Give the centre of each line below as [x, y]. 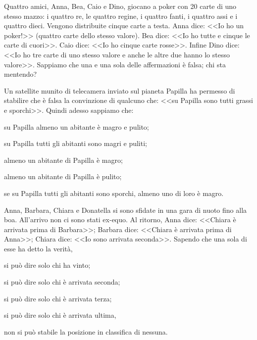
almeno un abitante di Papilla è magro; [63, 160]
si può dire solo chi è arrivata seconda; [62, 282]
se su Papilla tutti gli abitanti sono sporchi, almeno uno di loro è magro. [114, 193]
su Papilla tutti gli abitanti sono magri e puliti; [76, 143]
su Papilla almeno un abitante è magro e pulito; [77, 126]
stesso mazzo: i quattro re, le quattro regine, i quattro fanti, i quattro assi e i [121, 16]
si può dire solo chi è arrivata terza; [58, 298]
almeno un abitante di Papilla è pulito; [63, 176]
